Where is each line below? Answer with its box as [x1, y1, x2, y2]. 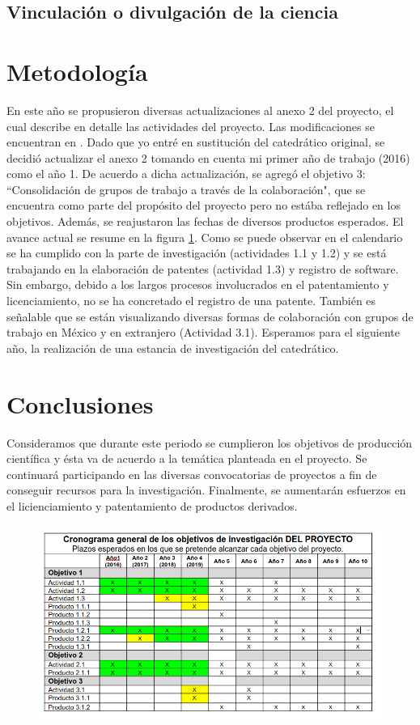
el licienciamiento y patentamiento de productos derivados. [6, 497, 298, 514]
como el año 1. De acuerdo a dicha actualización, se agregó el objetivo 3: [6, 165, 366, 182]
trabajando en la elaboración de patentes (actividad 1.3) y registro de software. [6, 260, 399, 277]
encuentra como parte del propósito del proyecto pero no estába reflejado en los [6, 197, 401, 214]
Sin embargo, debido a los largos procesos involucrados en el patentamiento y [6, 276, 389, 293]
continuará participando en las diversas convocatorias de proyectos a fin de [6, 465, 377, 482]
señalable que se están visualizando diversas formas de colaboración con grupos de [6, 307, 414, 324]
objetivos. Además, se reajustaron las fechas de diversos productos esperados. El [6, 213, 404, 230]
